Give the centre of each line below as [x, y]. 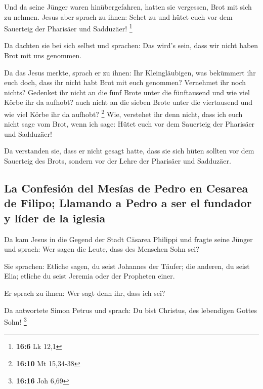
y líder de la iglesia [55, 218]
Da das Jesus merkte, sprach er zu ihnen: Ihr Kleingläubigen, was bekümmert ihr [130, 72]
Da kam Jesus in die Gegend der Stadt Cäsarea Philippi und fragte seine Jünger [128, 239]
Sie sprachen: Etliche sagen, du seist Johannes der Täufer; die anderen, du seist [127, 266]
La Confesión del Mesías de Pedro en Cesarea [126, 188]
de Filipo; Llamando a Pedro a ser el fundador [128, 203]
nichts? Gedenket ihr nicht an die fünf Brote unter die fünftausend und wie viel [127, 92]
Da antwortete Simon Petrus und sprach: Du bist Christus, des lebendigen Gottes [130, 310]
